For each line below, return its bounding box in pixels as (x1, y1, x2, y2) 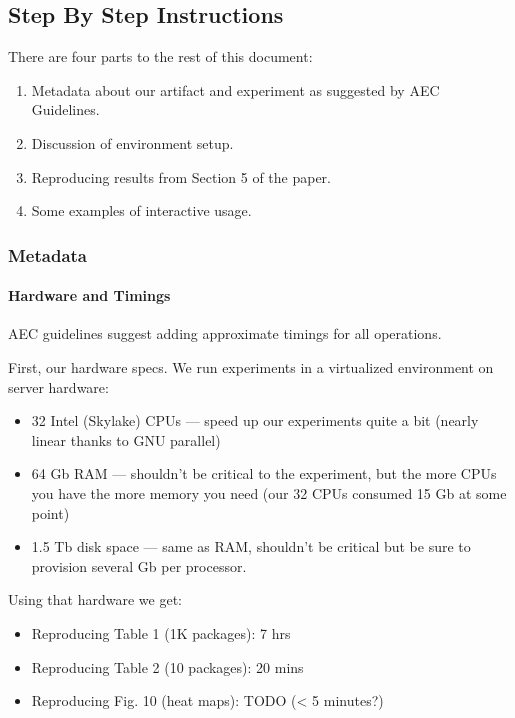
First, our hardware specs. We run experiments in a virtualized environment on (8, 357, 494, 377)
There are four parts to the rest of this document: (8, 46, 313, 67)
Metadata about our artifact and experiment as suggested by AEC (31, 79, 440, 100)
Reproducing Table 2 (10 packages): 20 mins (31, 656, 304, 677)
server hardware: (8, 376, 109, 397)
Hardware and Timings (8, 285, 171, 306)
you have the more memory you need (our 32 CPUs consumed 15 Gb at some (31, 482, 507, 503)
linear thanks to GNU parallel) (31, 429, 221, 450)
